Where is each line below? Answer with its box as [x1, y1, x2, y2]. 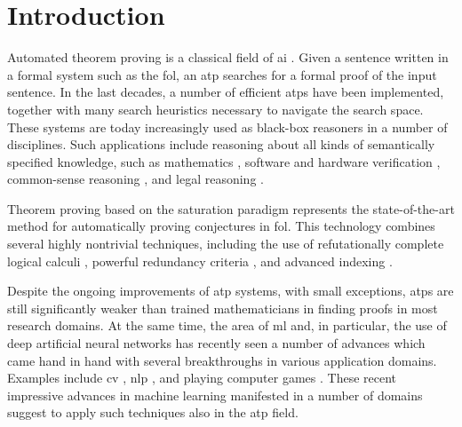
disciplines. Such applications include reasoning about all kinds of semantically [7, 135, 435, 154]
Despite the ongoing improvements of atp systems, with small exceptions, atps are [7, 281, 454, 300]
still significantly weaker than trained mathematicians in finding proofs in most [7, 298, 438, 317]
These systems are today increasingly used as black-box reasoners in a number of [7, 117, 448, 136]
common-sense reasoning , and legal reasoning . [7, 170, 264, 188]
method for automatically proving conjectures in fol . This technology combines [7, 217, 435, 235]
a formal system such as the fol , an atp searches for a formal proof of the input [7, 65, 437, 83]
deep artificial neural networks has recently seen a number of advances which [7, 334, 426, 352]
